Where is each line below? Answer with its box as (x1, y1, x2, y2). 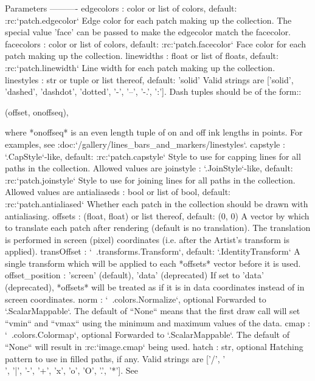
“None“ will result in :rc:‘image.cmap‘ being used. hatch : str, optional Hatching (5, 340, 303, 353)
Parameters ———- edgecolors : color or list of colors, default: (5, 2, 237, 14)
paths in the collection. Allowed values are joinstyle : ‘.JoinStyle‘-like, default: (5, 162, 293, 174)
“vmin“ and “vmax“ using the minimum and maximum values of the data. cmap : (5, 316, 310, 329)
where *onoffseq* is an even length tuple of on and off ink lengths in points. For (5, 126, 303, 139)
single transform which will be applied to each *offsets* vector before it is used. (5, 256, 301, 269)
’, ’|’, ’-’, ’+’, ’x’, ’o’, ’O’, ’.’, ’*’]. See (5, 364, 138, 377)
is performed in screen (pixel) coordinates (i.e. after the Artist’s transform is (5, 233, 289, 245)
